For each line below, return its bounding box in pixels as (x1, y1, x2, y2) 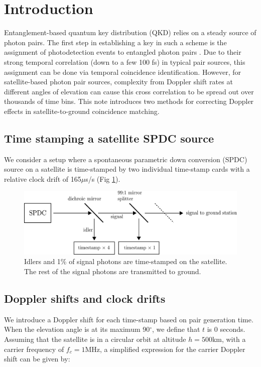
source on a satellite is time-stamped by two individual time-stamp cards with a (4, 164, 250, 174)
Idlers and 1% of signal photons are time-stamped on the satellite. (24, 256, 227, 267)
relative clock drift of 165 (4, 173, 81, 184)
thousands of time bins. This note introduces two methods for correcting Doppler (4, 96, 254, 106)
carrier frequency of (4, 343, 64, 354)
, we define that (152, 324, 200, 334)
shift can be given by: (4, 353, 70, 364)
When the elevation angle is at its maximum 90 (4, 324, 150, 334)
